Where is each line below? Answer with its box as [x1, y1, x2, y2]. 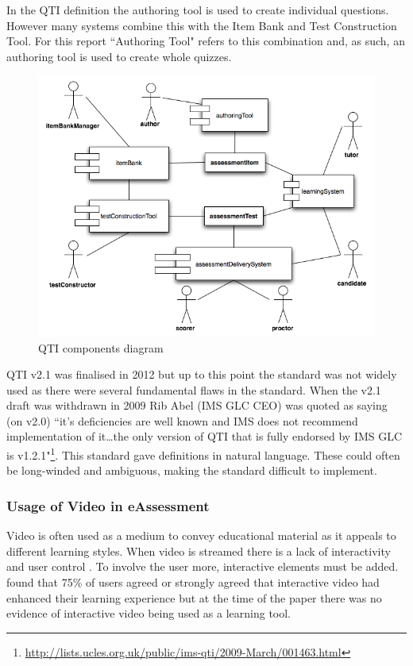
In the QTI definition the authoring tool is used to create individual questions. [6, 2, 389, 17]
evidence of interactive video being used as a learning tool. [6, 605, 291, 622]
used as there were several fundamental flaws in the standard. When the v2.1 [6, 381, 381, 398]
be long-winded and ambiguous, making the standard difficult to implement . [6, 462, 377, 479]
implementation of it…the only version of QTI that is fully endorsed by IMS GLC [6, 428, 403, 445]
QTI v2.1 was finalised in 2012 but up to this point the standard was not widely [6, 366, 397, 383]
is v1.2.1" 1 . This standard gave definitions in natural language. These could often [6, 445, 400, 463]
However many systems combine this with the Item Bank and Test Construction [6, 17, 397, 33]
